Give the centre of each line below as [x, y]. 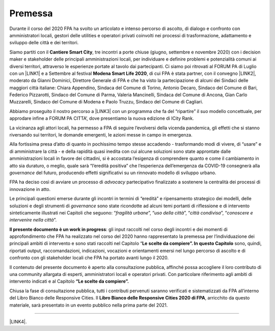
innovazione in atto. [30, 189]
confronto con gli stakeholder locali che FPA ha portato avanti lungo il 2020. [89, 258]
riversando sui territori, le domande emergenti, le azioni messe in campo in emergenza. [101, 135]
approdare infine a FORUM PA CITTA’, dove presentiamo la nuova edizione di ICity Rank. [102, 118]
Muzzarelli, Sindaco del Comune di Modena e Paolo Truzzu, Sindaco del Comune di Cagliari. [106, 102]
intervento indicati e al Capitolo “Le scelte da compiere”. [69, 281]
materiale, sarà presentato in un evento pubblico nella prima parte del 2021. [89, 305]
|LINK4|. [18, 322]
